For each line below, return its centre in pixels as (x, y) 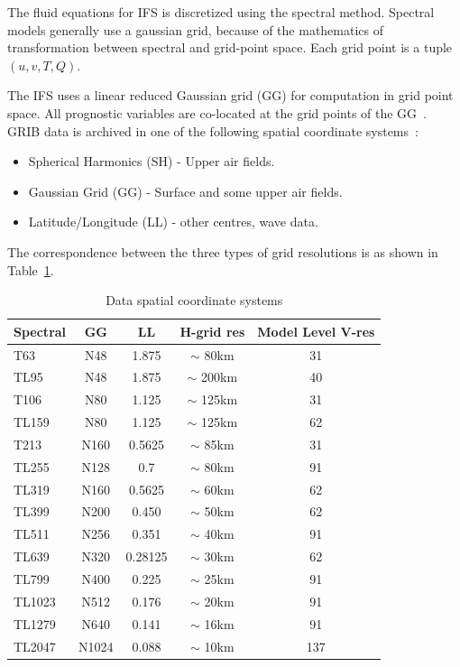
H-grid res (212, 331)
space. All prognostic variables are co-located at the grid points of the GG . (217, 112)
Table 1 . (31, 269)
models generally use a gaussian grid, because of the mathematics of (196, 29)
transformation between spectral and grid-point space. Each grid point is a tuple (230, 47)
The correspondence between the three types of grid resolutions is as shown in (223, 251)
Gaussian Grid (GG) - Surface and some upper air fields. (185, 191)
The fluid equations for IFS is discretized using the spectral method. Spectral (221, 12)
